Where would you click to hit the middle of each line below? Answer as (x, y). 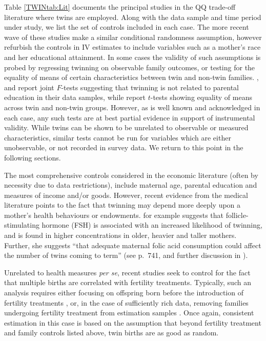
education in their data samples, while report (75, 97)
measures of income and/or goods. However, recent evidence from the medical (126, 195)
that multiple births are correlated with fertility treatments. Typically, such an (128, 282)
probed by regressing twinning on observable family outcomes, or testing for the (130, 67)
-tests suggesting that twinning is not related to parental (150, 87)
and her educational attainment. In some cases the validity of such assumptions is (132, 57)
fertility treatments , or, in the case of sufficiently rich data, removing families (126, 302)
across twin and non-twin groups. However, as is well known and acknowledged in (132, 107)
